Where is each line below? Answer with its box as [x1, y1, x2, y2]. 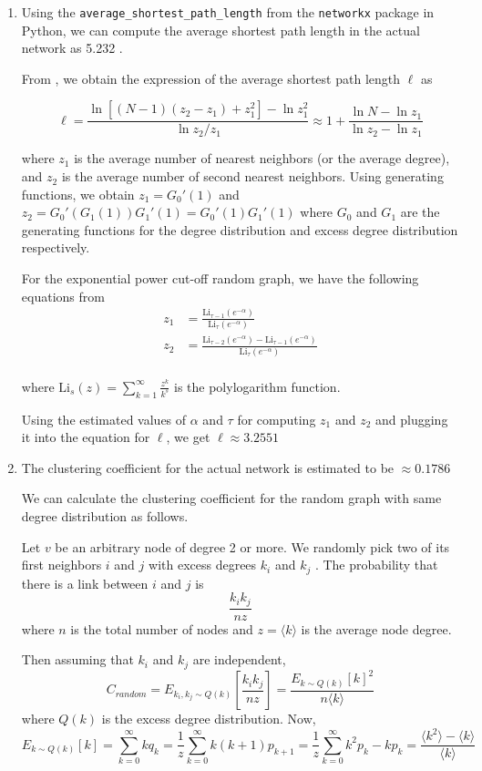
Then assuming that [21, 650, 134, 669]
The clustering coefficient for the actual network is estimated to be [21, 457, 395, 477]
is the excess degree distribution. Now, [101, 709, 316, 728]
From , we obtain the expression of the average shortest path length [21, 68, 400, 87]
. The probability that [314, 555, 438, 574]
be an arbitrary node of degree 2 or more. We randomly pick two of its [55, 537, 450, 556]
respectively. [21, 238, 90, 257]
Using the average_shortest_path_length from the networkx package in [21, 3, 435, 21]
